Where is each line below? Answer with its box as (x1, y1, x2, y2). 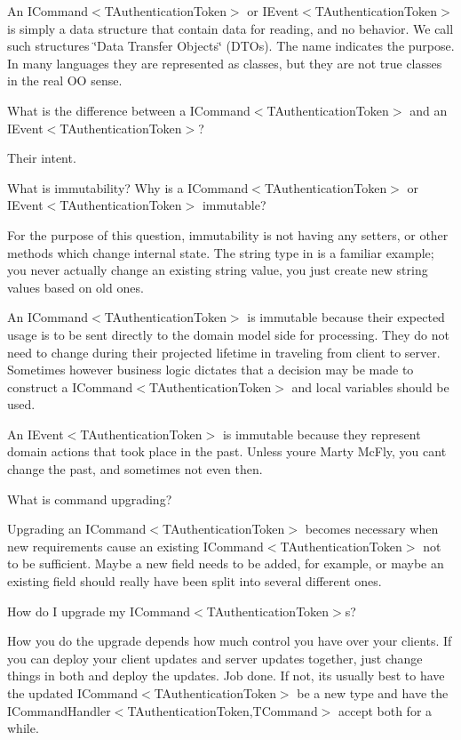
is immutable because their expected (247, 308, 445, 326)
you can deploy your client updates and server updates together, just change (7, 648, 423, 667)
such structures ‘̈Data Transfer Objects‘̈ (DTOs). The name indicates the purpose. (7, 36, 455, 55)
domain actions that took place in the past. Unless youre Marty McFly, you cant (7, 442, 447, 461)
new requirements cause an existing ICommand (7, 536, 264, 555)
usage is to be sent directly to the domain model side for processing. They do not (7, 325, 449, 343)
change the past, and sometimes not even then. (7, 460, 263, 479)
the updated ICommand (7, 684, 139, 702)
